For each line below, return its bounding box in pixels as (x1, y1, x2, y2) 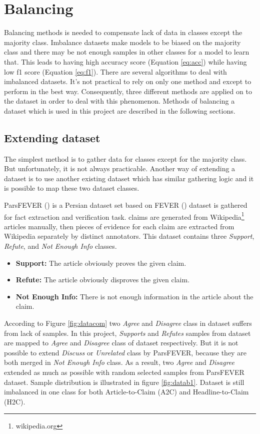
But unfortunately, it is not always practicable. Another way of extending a (4, 163, 235, 174)
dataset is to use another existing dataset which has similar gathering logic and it (4, 173, 254, 183)
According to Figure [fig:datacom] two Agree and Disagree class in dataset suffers (4, 318, 252, 328)
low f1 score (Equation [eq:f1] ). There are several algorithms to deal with (4, 66, 227, 77)
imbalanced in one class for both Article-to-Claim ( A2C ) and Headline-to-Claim (4, 386, 249, 397)
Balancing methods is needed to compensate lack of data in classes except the (4, 27, 242, 38)
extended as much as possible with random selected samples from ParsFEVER (4, 367, 244, 377)
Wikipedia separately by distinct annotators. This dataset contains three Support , (4, 231, 254, 241)
